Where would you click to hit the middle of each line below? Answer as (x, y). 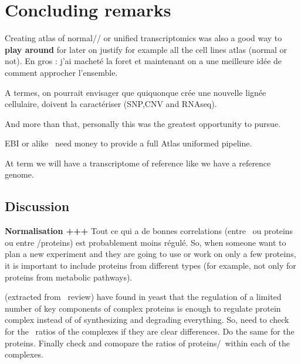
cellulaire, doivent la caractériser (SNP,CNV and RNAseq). (111, 104)
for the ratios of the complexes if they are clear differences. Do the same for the (150, 331)
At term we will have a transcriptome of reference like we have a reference (138, 163)
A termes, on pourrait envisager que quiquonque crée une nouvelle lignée (136, 92)
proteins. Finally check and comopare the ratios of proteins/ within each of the (147, 343)
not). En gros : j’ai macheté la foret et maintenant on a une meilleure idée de (143, 61)
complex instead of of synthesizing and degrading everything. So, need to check (147, 320)
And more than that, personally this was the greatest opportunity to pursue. (143, 123)
